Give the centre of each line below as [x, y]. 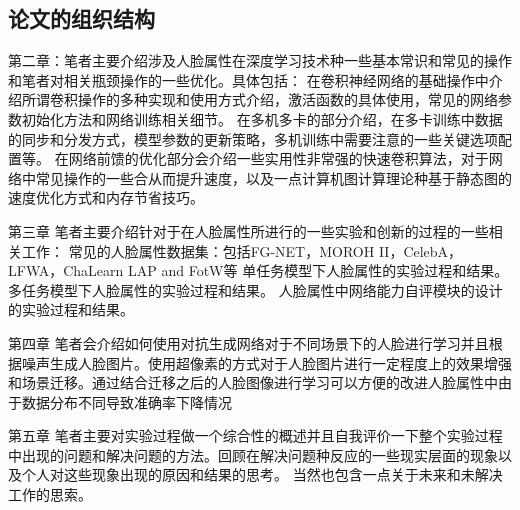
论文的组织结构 [81, 18]
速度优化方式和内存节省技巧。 [106, 197]
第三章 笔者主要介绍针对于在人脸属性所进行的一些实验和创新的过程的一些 [248, 230]
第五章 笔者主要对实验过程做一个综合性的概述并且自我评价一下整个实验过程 [255, 435]
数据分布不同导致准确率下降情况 [126, 401]
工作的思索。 [50, 494]
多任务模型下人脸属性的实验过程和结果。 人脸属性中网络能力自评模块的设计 [255, 289]
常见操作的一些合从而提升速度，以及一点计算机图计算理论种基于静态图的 [273, 177]
